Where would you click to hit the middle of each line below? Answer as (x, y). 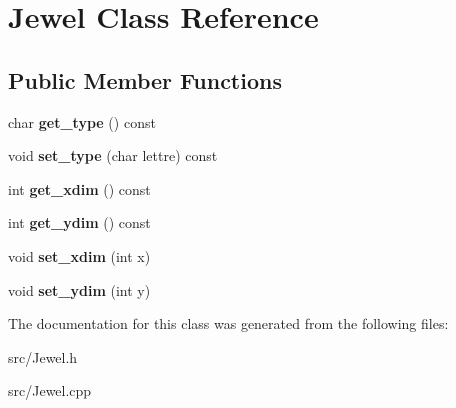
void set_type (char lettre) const (113, 155)
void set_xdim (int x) (79, 255)
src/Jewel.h (43, 356)
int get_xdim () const (79, 188)
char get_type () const (82, 121)
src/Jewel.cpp (50, 390)
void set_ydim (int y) (79, 289)
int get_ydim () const (79, 222)
